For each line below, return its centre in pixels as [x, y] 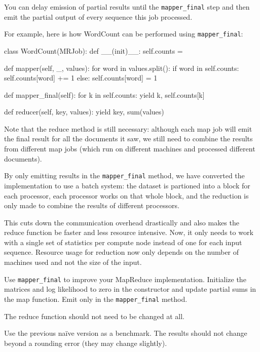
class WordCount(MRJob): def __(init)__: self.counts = [94, 50]
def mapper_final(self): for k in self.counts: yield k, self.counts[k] [104, 94]
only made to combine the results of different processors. [92, 205]
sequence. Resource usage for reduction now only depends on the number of [122, 252]
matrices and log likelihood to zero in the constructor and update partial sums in [130, 289]
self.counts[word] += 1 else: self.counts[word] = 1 [81, 78]
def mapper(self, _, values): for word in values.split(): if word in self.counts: [122, 68]
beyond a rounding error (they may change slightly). [86, 343]
